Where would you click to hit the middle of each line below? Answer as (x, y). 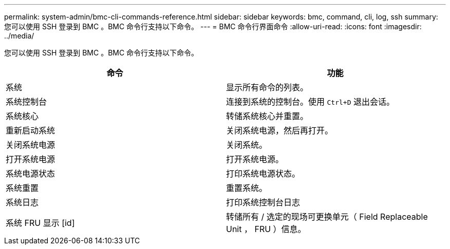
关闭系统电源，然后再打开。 (280, 130)
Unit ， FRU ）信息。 (266, 229)
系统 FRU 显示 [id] (40, 223)
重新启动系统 (31, 130)
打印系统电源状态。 (263, 174)
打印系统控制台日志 (263, 202)
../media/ (19, 36)
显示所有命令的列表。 (267, 87)
